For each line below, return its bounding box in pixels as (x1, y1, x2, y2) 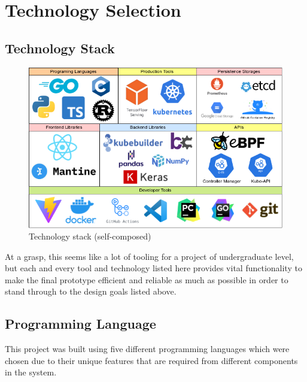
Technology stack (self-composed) (29, 230, 151, 242)
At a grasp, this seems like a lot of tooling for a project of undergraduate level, (5, 250, 294, 262)
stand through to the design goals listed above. (5, 285, 177, 298)
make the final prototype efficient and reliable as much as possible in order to (5, 273, 288, 286)
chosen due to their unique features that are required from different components (5, 354, 298, 366)
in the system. (5, 366, 57, 378)
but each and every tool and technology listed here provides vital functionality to (5, 262, 302, 274)
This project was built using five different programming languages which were (5, 342, 290, 355)
